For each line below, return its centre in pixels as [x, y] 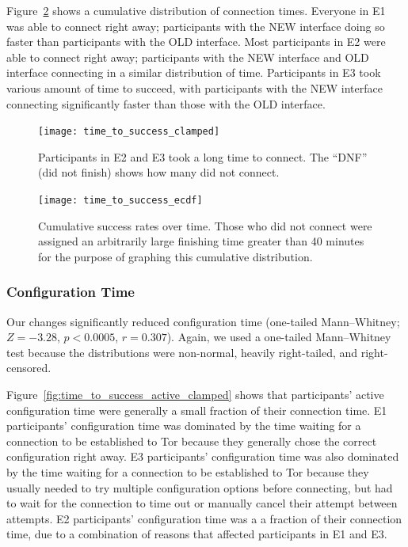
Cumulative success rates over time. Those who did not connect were [205, 225]
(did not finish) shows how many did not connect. [159, 172]
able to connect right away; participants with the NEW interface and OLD [188, 57]
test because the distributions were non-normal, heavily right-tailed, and [182, 352]
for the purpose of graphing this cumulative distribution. [175, 256]
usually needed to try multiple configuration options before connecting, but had [200, 487]
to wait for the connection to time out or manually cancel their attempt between [202, 503]
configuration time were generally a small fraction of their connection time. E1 [197, 410]
